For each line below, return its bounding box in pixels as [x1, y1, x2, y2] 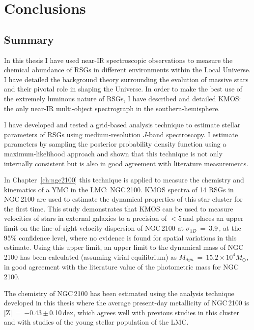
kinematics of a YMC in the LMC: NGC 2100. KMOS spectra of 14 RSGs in [4, 184, 234, 194]
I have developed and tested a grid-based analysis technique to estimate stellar [4, 120, 241, 130]
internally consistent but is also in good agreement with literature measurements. [4, 158, 249, 168]
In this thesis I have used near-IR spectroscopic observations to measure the [4, 55, 233, 65]
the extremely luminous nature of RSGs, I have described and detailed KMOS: [4, 93, 241, 103]
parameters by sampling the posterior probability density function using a [4, 139, 226, 149]
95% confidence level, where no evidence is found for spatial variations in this [4, 232, 237, 242]
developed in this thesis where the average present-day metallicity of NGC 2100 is [4, 298, 249, 308]
